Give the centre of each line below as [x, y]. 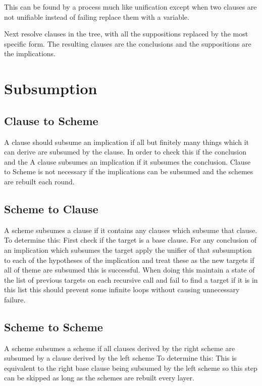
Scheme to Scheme [54, 326]
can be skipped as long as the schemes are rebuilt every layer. [99, 378]
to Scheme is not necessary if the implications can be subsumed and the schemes [129, 171]
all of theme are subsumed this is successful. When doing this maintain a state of [129, 270]
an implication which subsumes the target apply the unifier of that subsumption [128, 249]
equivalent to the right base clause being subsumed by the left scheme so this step [131, 368]
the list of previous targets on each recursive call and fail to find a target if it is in [131, 279]
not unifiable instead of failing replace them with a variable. [97, 16]
